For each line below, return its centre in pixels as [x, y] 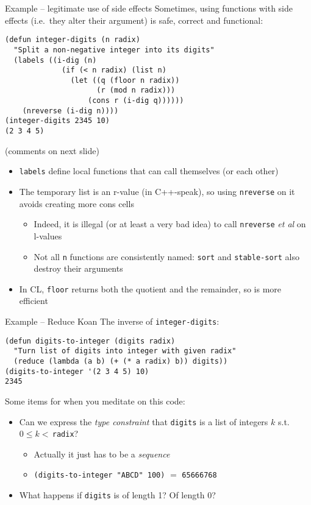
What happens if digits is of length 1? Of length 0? [117, 495]
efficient [34, 301]
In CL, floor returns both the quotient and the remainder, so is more [150, 288]
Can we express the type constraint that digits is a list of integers [144, 421]
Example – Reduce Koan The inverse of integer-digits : [112, 321]
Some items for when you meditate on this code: [95, 401]
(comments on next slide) [52, 150]
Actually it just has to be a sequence [102, 454]
